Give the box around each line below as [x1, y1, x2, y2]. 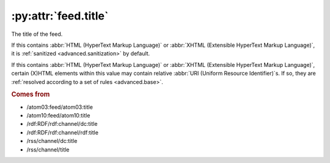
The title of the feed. [11, 30, 63, 38]
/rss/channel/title [26, 146, 70, 153]
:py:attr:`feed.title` [11, 9, 109, 23]
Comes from [11, 90, 50, 99]
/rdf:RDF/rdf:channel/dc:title [26, 120, 98, 128]
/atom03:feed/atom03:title [26, 103, 93, 111]
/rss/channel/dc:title [26, 137, 78, 145]
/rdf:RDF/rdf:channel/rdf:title [26, 128, 99, 136]
